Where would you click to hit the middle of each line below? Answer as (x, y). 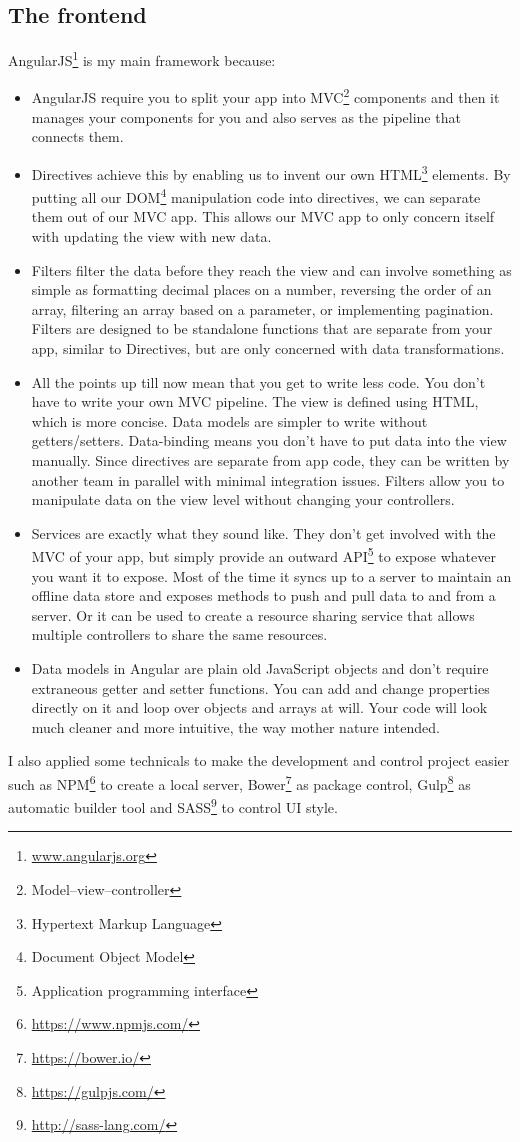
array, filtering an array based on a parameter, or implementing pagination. (262, 308)
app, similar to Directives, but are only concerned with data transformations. (268, 347)
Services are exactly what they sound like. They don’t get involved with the (263, 532)
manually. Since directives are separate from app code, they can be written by (270, 459)
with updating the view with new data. (151, 235)
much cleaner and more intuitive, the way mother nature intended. (235, 726)
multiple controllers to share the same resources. (179, 634)
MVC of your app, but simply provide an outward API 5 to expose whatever (263, 554)
